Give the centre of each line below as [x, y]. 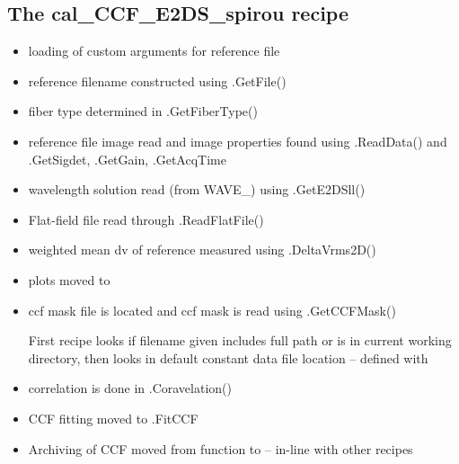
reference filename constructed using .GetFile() [157, 80]
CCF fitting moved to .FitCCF [113, 418]
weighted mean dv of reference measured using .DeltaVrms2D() [202, 250]
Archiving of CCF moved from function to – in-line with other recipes [221, 448]
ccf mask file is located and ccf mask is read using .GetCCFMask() [212, 310]
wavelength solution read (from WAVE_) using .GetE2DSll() [197, 189]
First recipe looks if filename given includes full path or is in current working [240, 340]
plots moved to [69, 279]
